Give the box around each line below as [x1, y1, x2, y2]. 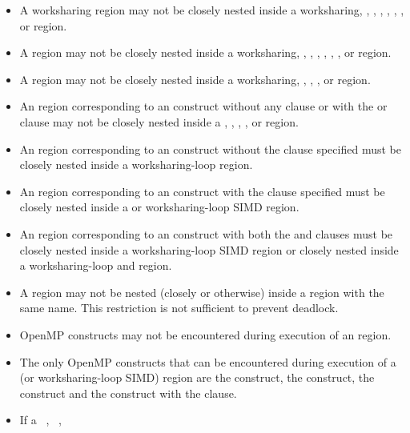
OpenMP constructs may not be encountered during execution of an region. [19, 326, 392, 343]
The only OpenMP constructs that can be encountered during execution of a [19, 353, 396, 370]
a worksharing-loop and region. [19, 257, 172, 274]
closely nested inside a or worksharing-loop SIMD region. [19, 198, 299, 215]
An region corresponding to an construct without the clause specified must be [19, 140, 401, 157]
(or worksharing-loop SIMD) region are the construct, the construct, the [19, 369, 375, 386]
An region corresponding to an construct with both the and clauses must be [19, 225, 393, 242]
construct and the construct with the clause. [19, 384, 237, 401]
